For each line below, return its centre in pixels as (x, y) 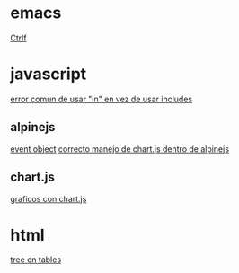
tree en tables (36, 260)
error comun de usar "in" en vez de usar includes (101, 99)
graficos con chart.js (49, 198)
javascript (49, 74)
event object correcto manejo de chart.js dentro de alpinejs (120, 149)
